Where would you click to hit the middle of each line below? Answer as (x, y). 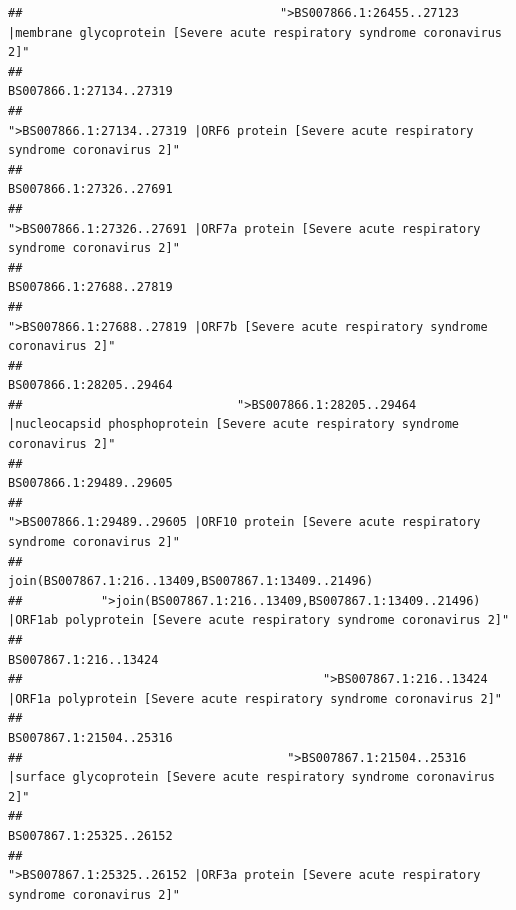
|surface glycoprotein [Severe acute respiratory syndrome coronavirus (251, 777)
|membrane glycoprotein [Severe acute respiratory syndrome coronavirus (255, 32)
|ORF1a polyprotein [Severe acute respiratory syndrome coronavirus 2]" (255, 698)
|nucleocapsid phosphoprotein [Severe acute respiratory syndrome (234, 424)
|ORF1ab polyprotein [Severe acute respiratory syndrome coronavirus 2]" (259, 620)
